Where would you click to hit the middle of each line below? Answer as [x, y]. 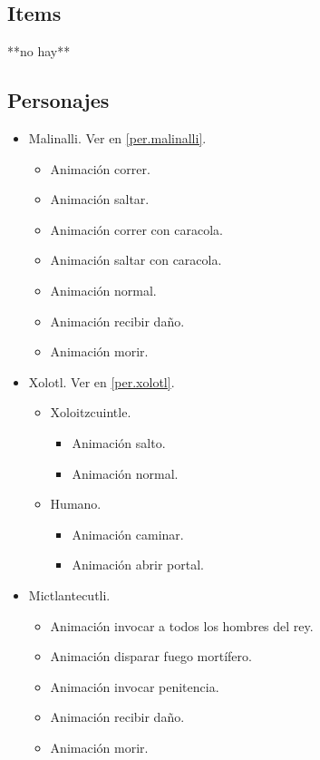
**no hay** [39, 51]
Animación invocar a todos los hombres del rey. [182, 625]
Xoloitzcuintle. [91, 412]
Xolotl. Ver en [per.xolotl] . [102, 381]
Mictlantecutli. [69, 594]
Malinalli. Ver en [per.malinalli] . [117, 138]
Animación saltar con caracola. [136, 260]
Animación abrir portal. [138, 565]
